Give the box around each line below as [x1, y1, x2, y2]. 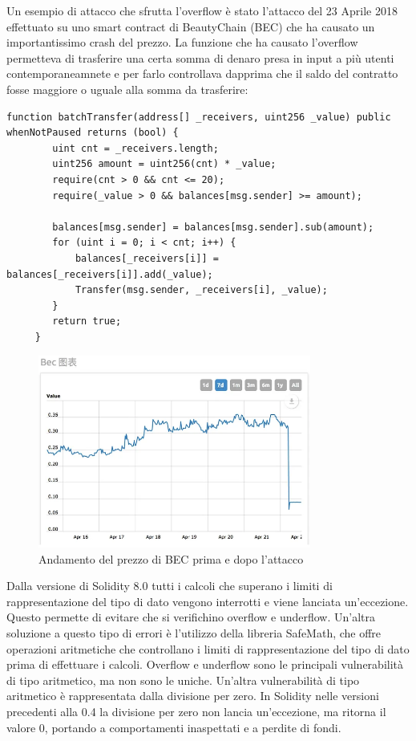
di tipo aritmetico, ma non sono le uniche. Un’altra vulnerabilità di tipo [6, 671, 360, 688]
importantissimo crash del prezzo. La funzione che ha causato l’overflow [6, 34, 358, 51]
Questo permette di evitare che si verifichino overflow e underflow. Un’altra [6, 609, 376, 625]
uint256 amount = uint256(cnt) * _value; [52, 158, 277, 170]
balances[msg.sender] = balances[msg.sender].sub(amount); [52, 221, 374, 233]
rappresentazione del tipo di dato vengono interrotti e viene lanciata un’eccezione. [6, 592, 409, 609]
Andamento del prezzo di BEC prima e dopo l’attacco [38, 550, 304, 567]
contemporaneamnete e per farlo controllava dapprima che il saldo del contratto [6, 65, 398, 82]
